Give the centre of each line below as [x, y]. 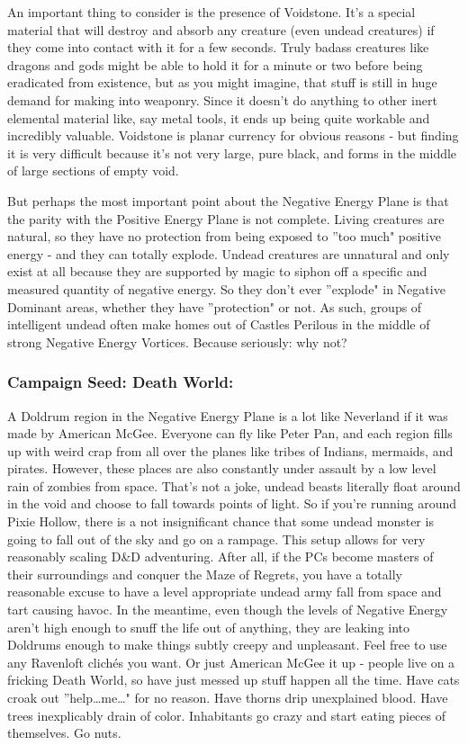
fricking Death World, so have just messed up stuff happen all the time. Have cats [234, 680]
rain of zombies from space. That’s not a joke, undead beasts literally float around [234, 485]
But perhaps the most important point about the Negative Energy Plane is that [228, 200]
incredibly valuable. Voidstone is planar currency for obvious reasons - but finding [233, 135]
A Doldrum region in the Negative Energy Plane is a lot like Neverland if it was [228, 415]
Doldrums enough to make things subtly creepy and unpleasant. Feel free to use [227, 645]
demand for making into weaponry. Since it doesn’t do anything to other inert [222, 99]
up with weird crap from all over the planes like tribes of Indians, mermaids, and [230, 450]
